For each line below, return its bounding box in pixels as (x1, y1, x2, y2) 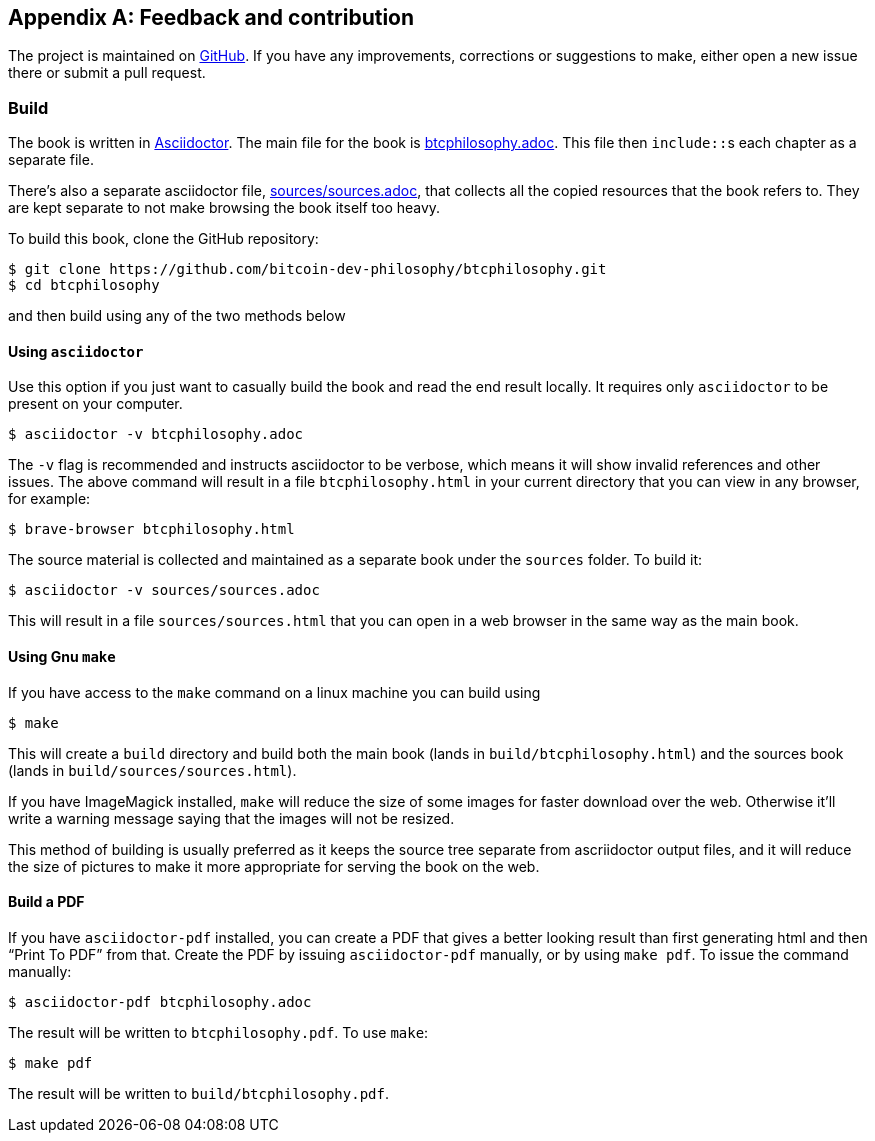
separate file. (8, 151, 94, 169)
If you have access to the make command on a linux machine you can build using (8, 683, 541, 701)
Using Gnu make (8, 648, 116, 665)
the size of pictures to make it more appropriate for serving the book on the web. (8, 857, 540, 875)
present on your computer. (8, 395, 183, 413)
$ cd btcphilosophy (8, 277, 160, 294)
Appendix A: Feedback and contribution (8, 5, 415, 30)
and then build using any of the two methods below (8, 307, 346, 325)
